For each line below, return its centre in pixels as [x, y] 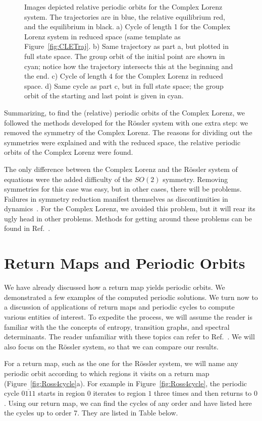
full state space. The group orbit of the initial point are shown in [125, 56]
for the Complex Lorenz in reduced [169, 76]
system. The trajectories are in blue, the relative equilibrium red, [125, 16]
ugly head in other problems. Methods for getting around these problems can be [128, 218]
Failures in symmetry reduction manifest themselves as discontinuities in [116, 198]
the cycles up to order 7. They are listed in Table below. [91, 413]
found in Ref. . [27, 228]
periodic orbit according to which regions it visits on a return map [107, 373]
